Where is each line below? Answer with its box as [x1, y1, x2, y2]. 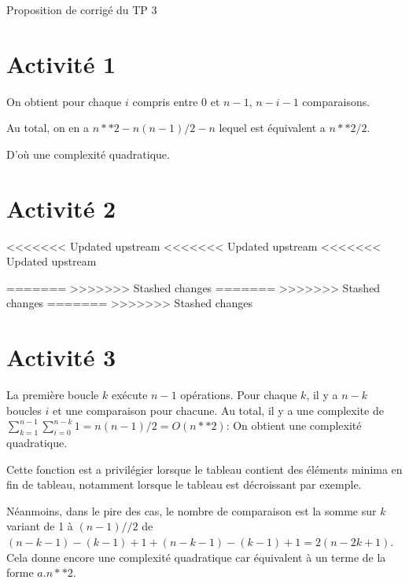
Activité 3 [6, 341, 116, 373]
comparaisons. [302, 93, 370, 109]
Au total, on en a [6, 119, 89, 136]
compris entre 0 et [132, 93, 220, 109]
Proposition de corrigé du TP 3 [6, 2, 157, 17]
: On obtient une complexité [226, 417, 362, 434]
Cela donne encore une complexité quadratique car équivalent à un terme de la [6, 548, 386, 565]
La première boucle [6, 387, 99, 403]
